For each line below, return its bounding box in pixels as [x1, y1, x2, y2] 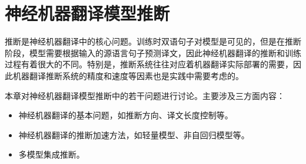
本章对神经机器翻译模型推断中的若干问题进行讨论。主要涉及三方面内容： [5, 89, 285, 101]
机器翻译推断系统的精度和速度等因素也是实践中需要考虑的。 [12, 69, 244, 81]
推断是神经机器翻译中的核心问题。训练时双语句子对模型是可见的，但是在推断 [5, 35, 301, 47]
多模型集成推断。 [18, 148, 85, 160]
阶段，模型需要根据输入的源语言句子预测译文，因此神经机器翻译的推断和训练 [5, 46, 301, 59]
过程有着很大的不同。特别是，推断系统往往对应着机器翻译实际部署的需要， [5, 58, 293, 70]
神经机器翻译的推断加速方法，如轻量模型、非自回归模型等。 [18, 128, 250, 141]
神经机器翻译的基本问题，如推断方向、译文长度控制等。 [18, 109, 233, 121]
